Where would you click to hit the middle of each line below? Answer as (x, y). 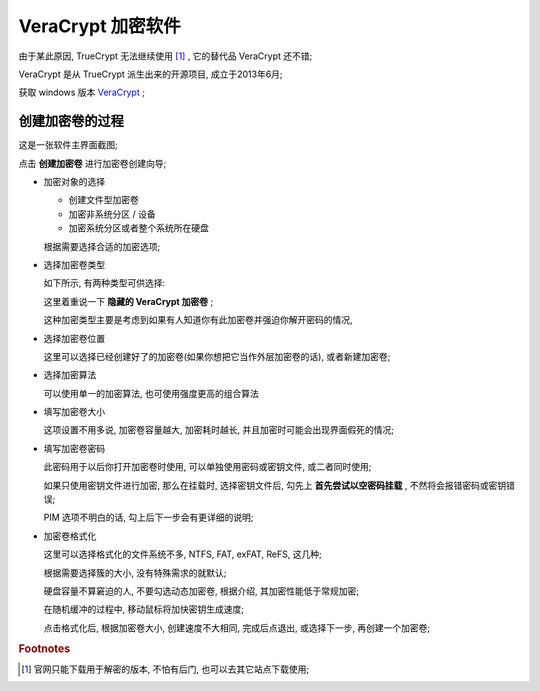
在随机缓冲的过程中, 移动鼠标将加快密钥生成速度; (144, 609)
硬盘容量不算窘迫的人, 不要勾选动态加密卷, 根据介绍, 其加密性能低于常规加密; (201, 591)
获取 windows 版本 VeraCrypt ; (81, 92)
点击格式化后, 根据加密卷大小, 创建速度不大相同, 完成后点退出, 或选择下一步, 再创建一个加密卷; (237, 627)
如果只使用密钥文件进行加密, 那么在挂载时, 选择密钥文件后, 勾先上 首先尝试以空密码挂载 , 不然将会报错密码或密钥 (275, 485)
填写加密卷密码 (74, 448)
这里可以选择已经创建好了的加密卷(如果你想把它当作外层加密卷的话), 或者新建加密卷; (217, 356)
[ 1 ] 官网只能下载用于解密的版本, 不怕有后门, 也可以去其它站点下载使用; (165, 669)
